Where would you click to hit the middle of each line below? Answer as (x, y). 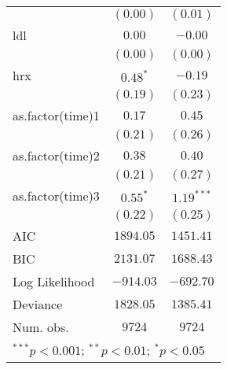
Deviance (38, 304)
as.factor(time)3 (56, 196)
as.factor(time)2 (56, 155)
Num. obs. (41, 327)
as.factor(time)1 (56, 115)
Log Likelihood (54, 281)
